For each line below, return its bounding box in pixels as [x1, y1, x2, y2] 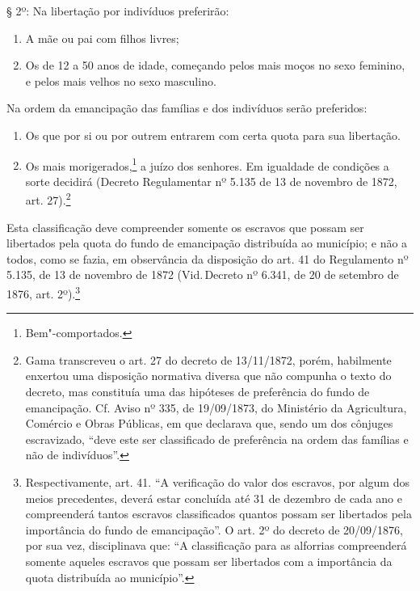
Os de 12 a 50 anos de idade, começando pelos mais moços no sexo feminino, [25, 57, 405, 74]
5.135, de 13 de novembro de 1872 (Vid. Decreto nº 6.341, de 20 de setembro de [6, 266, 399, 283]
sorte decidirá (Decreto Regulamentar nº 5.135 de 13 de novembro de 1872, [25, 172, 397, 189]
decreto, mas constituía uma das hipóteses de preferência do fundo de [25, 383, 370, 400]
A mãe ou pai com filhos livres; [25, 29, 179, 46]
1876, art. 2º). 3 [6, 283, 81, 302]
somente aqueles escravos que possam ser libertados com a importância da [25, 553, 393, 569]
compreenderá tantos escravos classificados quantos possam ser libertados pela [25, 505, 412, 522]
